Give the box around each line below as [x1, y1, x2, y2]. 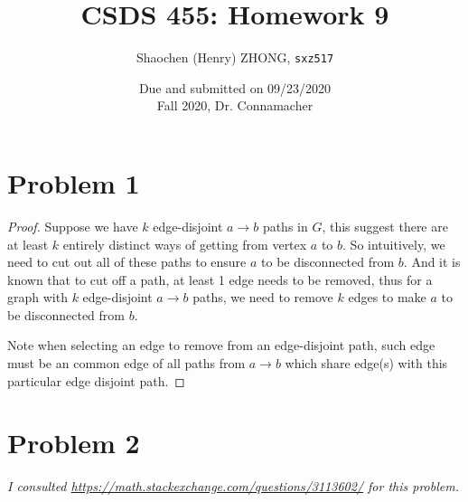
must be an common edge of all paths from [7, 354, 246, 373]
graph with [7, 288, 68, 307]
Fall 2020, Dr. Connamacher [156, 96, 314, 115]
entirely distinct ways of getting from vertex [62, 234, 307, 253]
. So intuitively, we [342, 234, 445, 253]
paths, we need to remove [192, 288, 333, 307]
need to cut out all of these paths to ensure [7, 252, 247, 271]
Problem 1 [7, 164, 140, 201]
